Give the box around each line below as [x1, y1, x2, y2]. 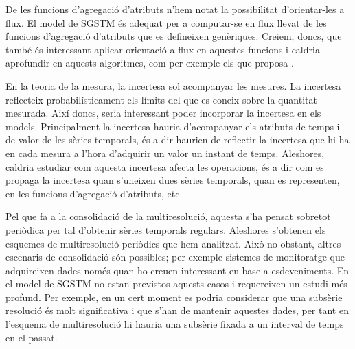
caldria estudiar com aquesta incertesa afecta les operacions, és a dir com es [5, 159, 324, 173]
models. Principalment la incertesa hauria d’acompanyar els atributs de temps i [5, 119, 340, 133]
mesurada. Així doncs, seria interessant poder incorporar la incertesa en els [5, 106, 321, 120]
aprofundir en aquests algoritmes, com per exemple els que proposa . [5, 56, 294, 70]
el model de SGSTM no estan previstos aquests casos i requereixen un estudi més [5, 276, 347, 291]
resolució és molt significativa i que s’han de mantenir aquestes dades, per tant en [5, 303, 349, 317]
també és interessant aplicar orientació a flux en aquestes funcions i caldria [5, 42, 320, 56]
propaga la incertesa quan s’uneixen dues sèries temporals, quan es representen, [5, 173, 340, 187]
